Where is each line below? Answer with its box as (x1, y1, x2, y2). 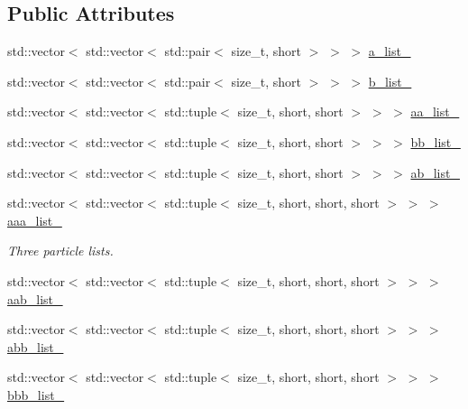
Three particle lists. (7, 241, 114, 260)
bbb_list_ (7, 385, 65, 404)
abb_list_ (7, 337, 64, 356)
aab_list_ (7, 289, 63, 308)
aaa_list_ (7, 210, 62, 229)
